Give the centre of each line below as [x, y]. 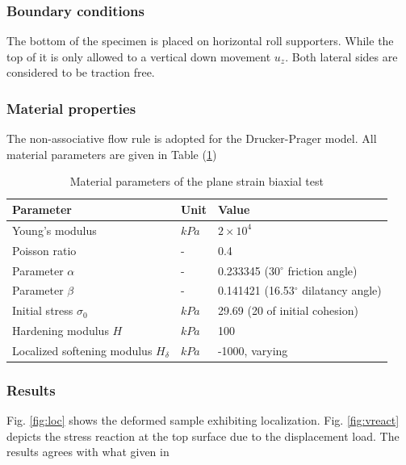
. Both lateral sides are [341, 56]
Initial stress [43, 310]
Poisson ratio [44, 250]
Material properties [71, 108]
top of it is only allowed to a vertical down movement [139, 56]
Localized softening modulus [82, 350]
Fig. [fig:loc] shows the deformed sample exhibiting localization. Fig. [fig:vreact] [203, 420]
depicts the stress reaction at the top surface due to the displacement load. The [203, 436]
